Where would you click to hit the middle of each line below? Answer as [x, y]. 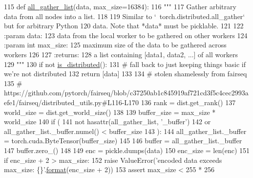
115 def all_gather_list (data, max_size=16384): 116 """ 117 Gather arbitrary [120, 6]
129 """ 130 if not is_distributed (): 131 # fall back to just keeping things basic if [125, 64]
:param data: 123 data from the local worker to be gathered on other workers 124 [126, 35]
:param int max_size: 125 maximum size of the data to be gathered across [115, 45]
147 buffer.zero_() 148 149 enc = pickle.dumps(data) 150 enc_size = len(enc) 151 [127, 150]
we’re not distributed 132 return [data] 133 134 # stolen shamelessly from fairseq [126, 74]
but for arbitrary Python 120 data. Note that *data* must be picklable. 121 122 [124, 26]
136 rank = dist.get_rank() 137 [188, 102]
